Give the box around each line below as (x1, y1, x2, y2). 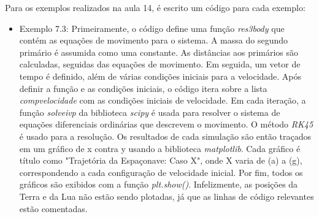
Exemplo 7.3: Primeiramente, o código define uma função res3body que (19, 21, 285, 34)
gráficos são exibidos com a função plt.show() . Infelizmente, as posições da (19, 178, 298, 191)
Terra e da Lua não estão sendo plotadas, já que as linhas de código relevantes (19, 189, 314, 202)
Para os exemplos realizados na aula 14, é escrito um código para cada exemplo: (5, 1, 306, 13)
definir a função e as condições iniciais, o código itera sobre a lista (19, 82, 267, 94)
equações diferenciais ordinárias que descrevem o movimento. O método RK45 (19, 118, 313, 131)
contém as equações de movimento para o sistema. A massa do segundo (19, 34, 288, 47)
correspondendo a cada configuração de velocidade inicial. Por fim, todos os (19, 166, 303, 178)
